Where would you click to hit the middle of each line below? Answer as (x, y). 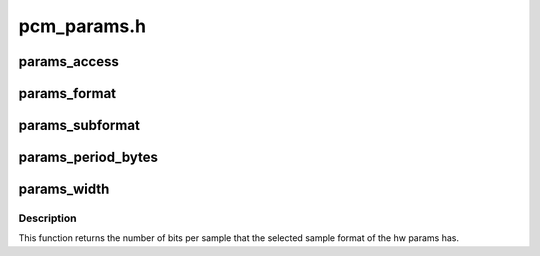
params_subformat (79, 125)
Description (47, 218)
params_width (64, 189)
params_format (67, 93)
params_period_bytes (88, 157)
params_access (68, 61)
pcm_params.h (82, 26)
